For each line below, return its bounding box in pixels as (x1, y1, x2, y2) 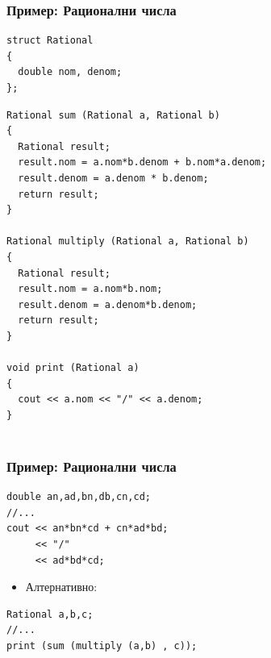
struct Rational (6, 35, 94, 47)
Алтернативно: (25, 578, 98, 595)
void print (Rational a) (6, 362, 140, 374)
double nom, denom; (18, 66, 123, 78)
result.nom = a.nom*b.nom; (18, 283, 163, 295)
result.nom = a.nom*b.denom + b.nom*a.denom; (18, 156, 267, 169)
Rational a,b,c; (6, 608, 94, 620)
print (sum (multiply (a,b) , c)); (6, 640, 198, 652)
